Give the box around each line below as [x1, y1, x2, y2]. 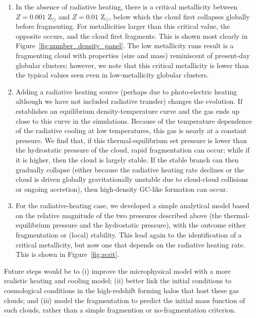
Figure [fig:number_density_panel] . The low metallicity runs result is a [15, 40, 234, 51]
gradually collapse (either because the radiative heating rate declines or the [15, 164, 244, 174]
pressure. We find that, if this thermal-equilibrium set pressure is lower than [15, 135, 247, 145]
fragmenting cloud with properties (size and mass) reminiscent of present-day [15, 50, 250, 60]
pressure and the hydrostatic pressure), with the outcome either [52, 220, 246, 230]
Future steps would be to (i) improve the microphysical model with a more [4, 265, 231, 276]
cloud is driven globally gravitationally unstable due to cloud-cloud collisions [15, 174, 249, 184]
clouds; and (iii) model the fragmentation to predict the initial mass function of [4, 295, 245, 305]
